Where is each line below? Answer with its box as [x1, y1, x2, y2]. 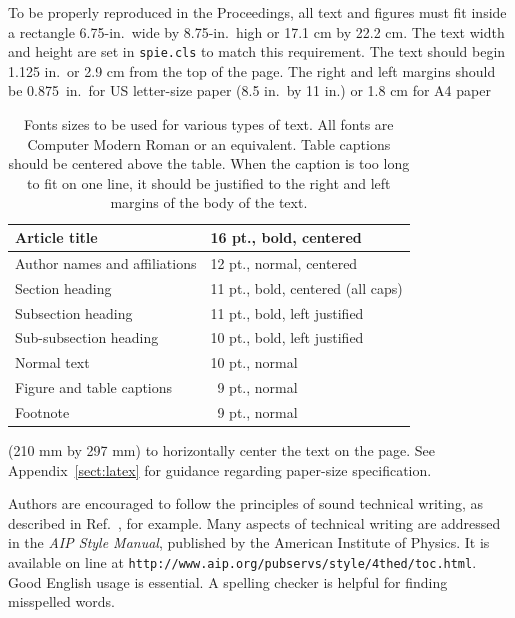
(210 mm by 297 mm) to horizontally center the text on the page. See [8, 440, 436, 460]
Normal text [15, 352, 90, 373]
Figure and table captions [15, 377, 173, 398]
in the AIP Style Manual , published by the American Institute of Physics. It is [8, 532, 490, 553]
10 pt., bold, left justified [210, 327, 364, 348]
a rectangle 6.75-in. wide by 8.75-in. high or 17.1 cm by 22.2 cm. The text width [8, 21, 505, 42]
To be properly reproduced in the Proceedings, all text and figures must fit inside [8, 2, 507, 22]
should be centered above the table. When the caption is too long [8, 153, 410, 174]
